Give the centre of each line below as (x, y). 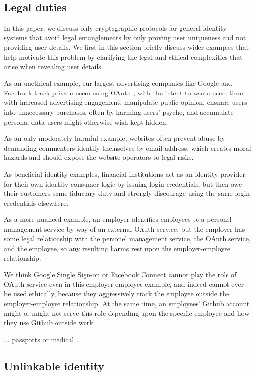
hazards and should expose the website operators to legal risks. (99, 157)
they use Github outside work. (50, 323)
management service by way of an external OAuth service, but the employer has (125, 229)
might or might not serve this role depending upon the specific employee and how (127, 313)
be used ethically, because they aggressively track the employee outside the (117, 294)
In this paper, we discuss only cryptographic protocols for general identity (115, 28)
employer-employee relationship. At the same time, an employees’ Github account (127, 303)
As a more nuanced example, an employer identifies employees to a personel (118, 219)
